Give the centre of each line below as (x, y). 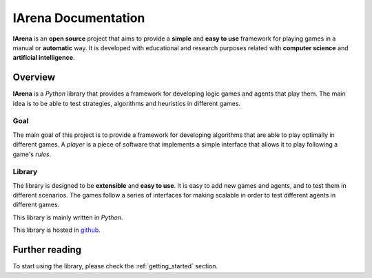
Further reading (47, 250)
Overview (34, 77)
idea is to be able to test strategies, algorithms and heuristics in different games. (127, 103)
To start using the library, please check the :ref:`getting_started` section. (115, 266)
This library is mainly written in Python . (68, 217)
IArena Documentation (79, 18)
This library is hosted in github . (57, 230)
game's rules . (32, 154)
